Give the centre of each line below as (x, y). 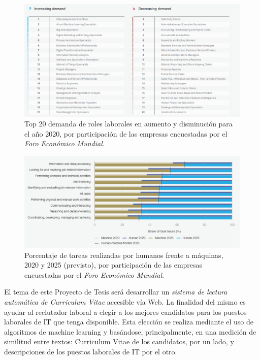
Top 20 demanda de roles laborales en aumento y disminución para (128, 124)
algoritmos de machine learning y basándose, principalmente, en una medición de (130, 331)
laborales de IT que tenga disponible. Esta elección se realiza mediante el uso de (129, 322)
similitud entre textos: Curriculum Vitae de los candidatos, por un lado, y (119, 341)
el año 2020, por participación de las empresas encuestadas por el (126, 133)
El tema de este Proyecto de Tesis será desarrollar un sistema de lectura (116, 292)
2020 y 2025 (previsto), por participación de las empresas (113, 265)
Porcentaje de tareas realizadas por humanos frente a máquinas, (124, 255)
